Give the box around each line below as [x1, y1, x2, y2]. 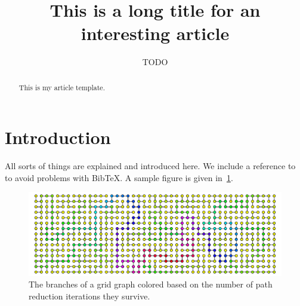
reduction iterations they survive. [29, 290, 150, 302]
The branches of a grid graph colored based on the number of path [29, 278, 273, 290]
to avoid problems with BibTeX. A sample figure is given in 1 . [5, 171, 233, 183]
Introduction [5, 125, 111, 149]
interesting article [81, 21, 230, 45]
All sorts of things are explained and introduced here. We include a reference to [5, 160, 296, 172]
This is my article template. [18, 82, 105, 92]
